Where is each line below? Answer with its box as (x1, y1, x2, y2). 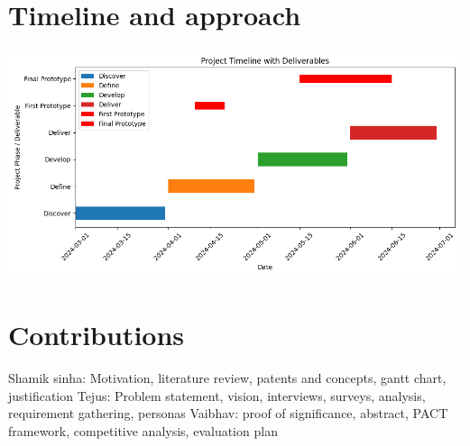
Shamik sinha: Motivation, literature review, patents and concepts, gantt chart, (8, 369, 447, 387)
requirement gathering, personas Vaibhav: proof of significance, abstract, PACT (8, 404, 448, 423)
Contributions (8, 316, 185, 353)
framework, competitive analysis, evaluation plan (8, 421, 278, 440)
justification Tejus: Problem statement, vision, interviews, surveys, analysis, (8, 386, 426, 405)
